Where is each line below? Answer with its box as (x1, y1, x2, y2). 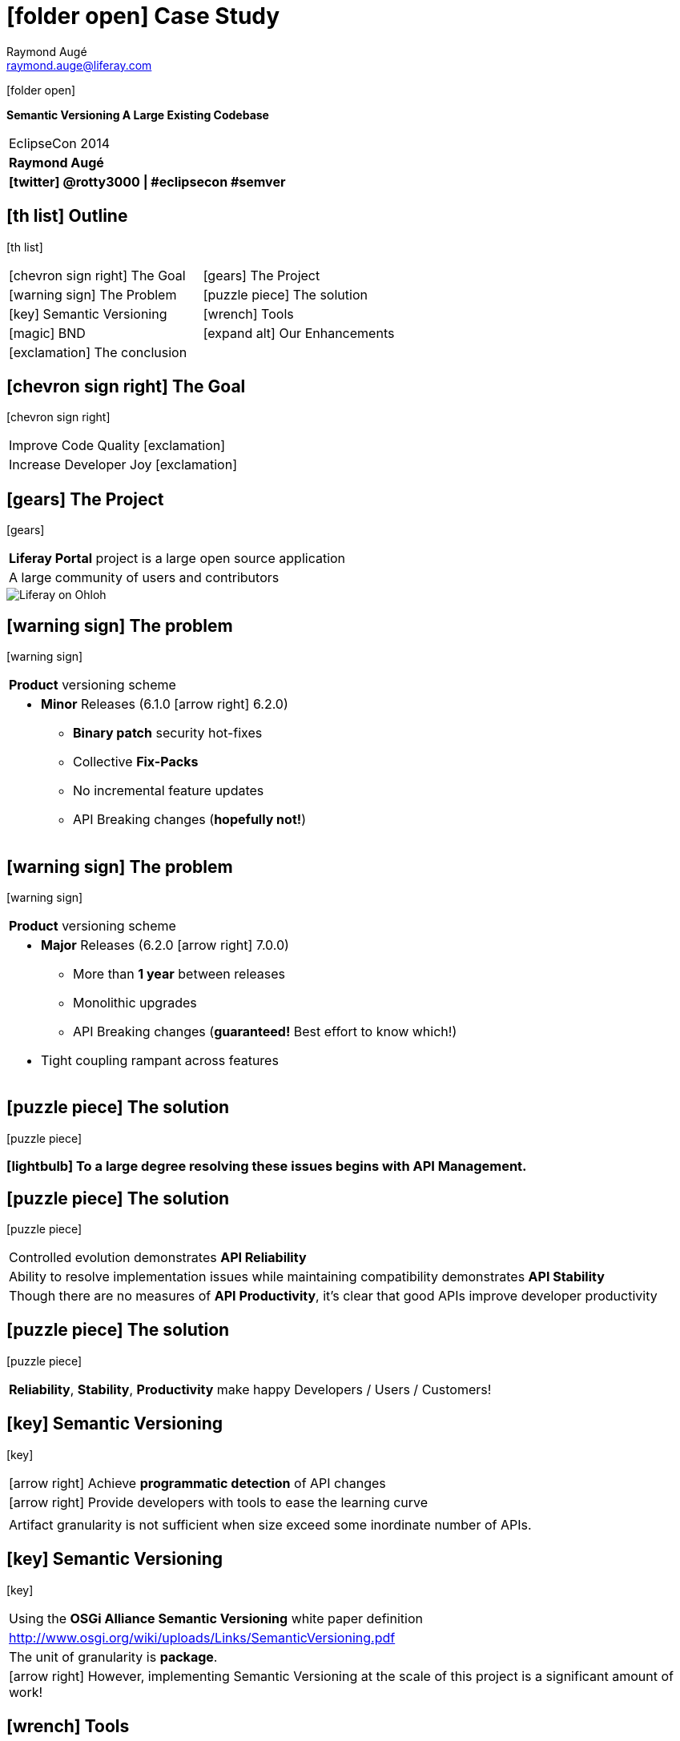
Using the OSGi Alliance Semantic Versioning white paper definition (9, 1610, 423, 1626)
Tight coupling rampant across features (41, 1051, 279, 1068)
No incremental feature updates (73, 782, 264, 799)
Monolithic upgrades (73, 994, 197, 1011)
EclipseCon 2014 (9, 135, 111, 151)
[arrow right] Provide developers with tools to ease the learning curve (9, 1494, 429, 1510)
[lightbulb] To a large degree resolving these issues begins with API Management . (6, 1158, 527, 1175)
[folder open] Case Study (6, 2, 280, 30)
